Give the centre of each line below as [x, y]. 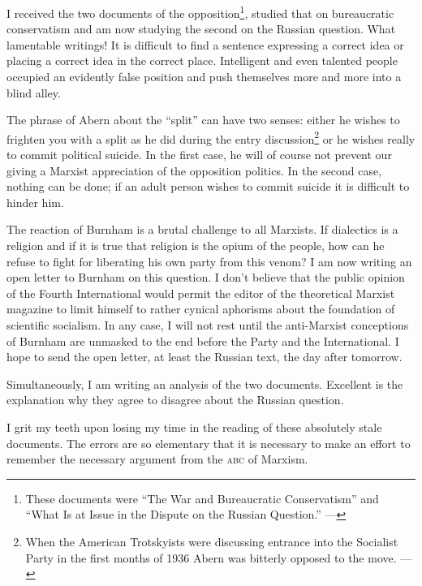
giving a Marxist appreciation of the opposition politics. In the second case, [194, 170]
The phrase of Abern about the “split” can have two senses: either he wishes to [203, 120]
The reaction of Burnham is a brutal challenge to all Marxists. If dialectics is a [202, 229]
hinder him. [35, 202]
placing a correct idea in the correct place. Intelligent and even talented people [202, 60]
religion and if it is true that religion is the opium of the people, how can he [196, 246]
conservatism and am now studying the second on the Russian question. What [201, 29]
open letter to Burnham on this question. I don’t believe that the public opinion [206, 277]
